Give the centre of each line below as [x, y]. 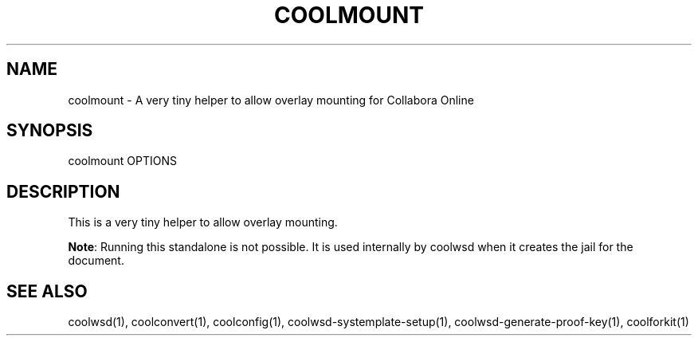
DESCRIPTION [63, 191]
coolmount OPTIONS [122, 161]
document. [96, 261]
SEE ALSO [47, 291]
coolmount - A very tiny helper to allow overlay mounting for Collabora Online [271, 100]
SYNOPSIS [50, 131]
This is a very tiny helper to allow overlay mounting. [203, 222]
